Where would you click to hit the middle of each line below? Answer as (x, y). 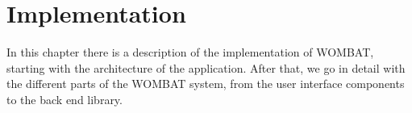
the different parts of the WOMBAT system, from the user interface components (206, 84)
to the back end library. (65, 99)
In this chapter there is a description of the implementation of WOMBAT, (190, 52)
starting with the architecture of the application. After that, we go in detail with (206, 67)
